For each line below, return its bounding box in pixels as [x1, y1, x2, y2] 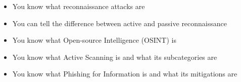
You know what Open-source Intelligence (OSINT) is [12, 35, 176, 45]
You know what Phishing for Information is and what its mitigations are [12, 68, 237, 79]
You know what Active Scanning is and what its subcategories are [12, 51, 217, 62]
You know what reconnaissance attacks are [12, 1, 145, 11]
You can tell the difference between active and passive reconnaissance [12, 18, 227, 28]
